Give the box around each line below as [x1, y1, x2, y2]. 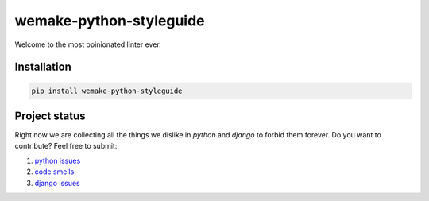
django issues [34, 178, 81, 187]
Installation [14, 60, 71, 74]
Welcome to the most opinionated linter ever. [14, 40, 162, 49]
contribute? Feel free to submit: [14, 141, 118, 151]
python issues [34, 156, 81, 165]
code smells [34, 167, 75, 176]
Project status [14, 109, 87, 122]
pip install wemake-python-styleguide [31, 86, 183, 95]
